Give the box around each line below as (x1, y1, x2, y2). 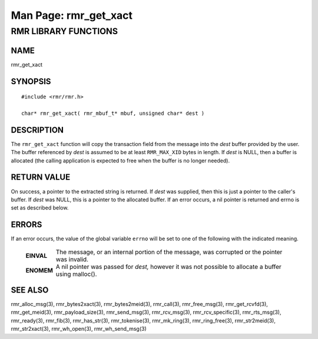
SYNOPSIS (11, 77, 51, 87)
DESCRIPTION (11, 125, 64, 135)
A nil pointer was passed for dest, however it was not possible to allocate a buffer (55, 262, 282, 271)
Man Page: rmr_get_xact (11, 9, 132, 22)
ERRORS (11, 220, 42, 230)
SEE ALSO (11, 285, 49, 295)
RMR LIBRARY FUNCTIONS (11, 26, 118, 36)
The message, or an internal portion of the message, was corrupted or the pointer (55, 248, 283, 256)
